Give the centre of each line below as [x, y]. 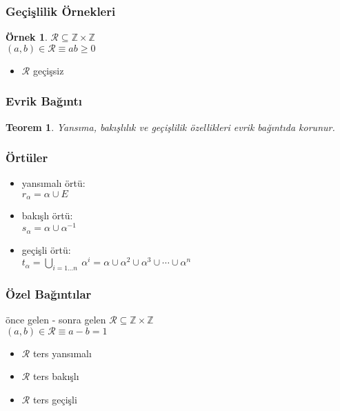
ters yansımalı [62, 353]
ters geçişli [55, 400]
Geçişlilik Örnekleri [61, 11]
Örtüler [27, 158]
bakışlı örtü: [47, 215]
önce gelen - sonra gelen [56, 320]
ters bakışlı [56, 376]
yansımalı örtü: [53, 183]
